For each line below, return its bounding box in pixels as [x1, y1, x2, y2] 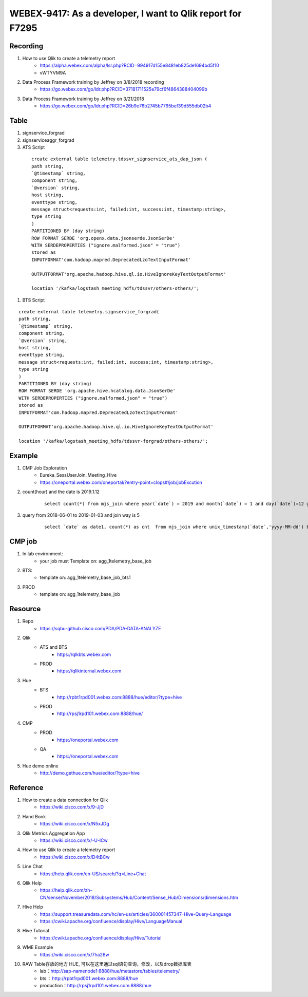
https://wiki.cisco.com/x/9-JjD [40, 804, 104, 810]
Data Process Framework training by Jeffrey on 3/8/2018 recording [22, 79, 164, 85]
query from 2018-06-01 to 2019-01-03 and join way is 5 [22, 512, 140, 518]
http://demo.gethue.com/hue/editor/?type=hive [40, 770, 140, 776]
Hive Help [22, 904, 44, 910]
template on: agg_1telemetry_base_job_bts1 [40, 574, 131, 580]
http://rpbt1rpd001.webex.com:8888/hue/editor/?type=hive [57, 694, 182, 700]
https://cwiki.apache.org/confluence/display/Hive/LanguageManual [40, 918, 182, 924]
